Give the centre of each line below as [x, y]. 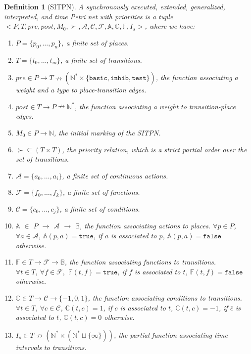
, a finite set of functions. [101, 192]
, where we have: [170, 26]
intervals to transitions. [51, 347]
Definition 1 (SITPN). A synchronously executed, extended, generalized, [115, 6]
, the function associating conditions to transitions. [165, 297]
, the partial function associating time [171, 334]
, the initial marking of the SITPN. [107, 132]
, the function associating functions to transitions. [140, 262]
